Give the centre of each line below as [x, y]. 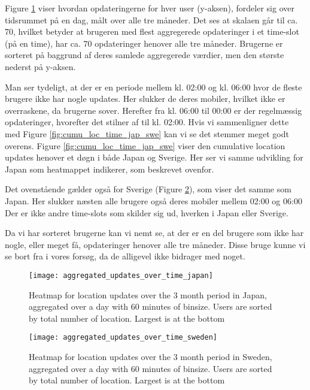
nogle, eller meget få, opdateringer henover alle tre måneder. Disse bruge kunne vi [155, 244]
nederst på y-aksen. [40, 66]
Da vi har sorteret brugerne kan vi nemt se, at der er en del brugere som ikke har [154, 233]
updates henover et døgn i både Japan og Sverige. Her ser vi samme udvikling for [154, 157]
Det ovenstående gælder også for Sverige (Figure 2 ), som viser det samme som [148, 189]
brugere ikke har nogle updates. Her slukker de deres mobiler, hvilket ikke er [145, 99]
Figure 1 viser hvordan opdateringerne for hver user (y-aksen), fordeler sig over [150, 8]
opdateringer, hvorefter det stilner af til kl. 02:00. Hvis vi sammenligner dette [147, 122]
